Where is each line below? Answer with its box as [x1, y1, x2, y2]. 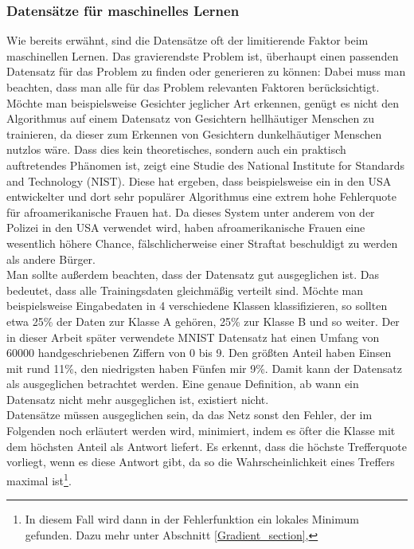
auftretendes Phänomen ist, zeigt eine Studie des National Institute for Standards [6, 156, 405, 173]
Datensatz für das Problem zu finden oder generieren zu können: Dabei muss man [6, 63, 406, 80]
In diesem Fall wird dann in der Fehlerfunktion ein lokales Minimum [25, 511, 359, 527]
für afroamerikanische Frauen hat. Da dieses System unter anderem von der [6, 203, 375, 220]
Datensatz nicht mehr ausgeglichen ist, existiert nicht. [6, 390, 269, 407]
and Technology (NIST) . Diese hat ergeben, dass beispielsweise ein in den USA [6, 172, 392, 189]
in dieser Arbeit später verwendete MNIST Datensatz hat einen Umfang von [6, 328, 380, 345]
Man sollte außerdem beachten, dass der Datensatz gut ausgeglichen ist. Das [6, 266, 380, 283]
